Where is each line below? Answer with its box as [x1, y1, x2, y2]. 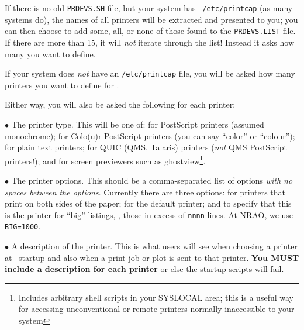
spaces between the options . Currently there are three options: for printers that [5, 185, 286, 198]
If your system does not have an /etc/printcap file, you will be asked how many [5, 67, 295, 80]
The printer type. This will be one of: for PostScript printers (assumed [11, 118, 264, 130]
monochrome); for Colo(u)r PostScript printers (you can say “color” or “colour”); [5, 129, 295, 142]
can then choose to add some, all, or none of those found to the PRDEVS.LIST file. [5, 25, 296, 37]
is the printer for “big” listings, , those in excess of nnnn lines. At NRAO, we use [5, 208, 293, 221]
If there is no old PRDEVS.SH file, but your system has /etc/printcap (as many [5, 2, 293, 13]
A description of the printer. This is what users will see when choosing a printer [11, 240, 298, 252]
